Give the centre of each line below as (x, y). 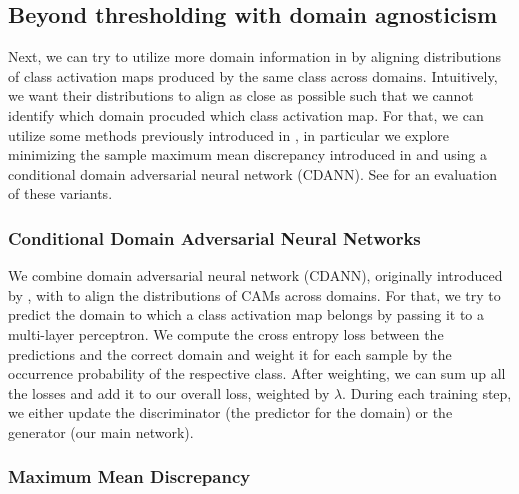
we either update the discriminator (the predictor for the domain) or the (230, 412)
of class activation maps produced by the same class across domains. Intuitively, (253, 75)
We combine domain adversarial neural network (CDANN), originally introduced (255, 275)
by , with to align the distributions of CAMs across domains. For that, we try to (254, 294)
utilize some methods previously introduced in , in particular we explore (229, 134)
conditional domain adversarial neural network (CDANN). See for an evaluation (252, 173)
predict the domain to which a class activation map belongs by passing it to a (246, 314)
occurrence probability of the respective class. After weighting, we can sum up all (257, 373)
